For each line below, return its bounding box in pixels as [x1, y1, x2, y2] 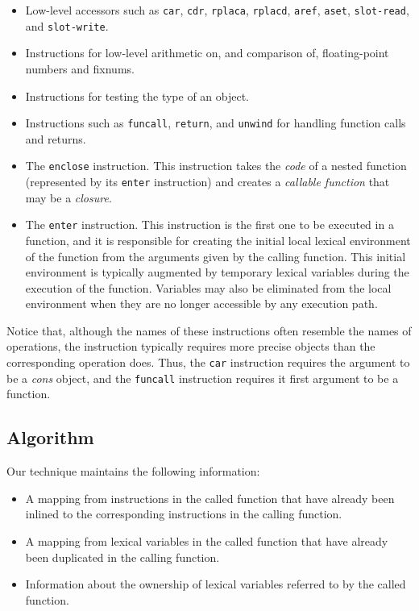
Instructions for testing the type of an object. [25, 87, 250, 104]
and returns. [25, 130, 86, 147]
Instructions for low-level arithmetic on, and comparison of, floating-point [25, 44, 389, 61]
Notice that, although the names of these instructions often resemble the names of [6, 322, 412, 339]
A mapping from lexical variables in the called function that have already [25, 532, 388, 549]
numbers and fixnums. [25, 60, 135, 77]
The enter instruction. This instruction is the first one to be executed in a [25, 216, 394, 233]
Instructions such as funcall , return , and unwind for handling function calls [25, 114, 406, 131]
